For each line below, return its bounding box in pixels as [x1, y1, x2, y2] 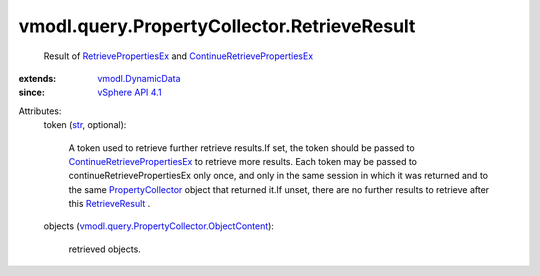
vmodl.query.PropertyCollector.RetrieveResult [18, 15, 416, 37]
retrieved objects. [68, 243, 142, 255]
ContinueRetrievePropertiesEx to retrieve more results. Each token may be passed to [68, 155, 418, 167]
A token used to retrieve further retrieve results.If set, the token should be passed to [68, 141, 415, 154]
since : [18, 86, 45, 99]
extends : [18, 72, 57, 84]
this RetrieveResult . [68, 198, 151, 210]
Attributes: [18, 105, 62, 117]
